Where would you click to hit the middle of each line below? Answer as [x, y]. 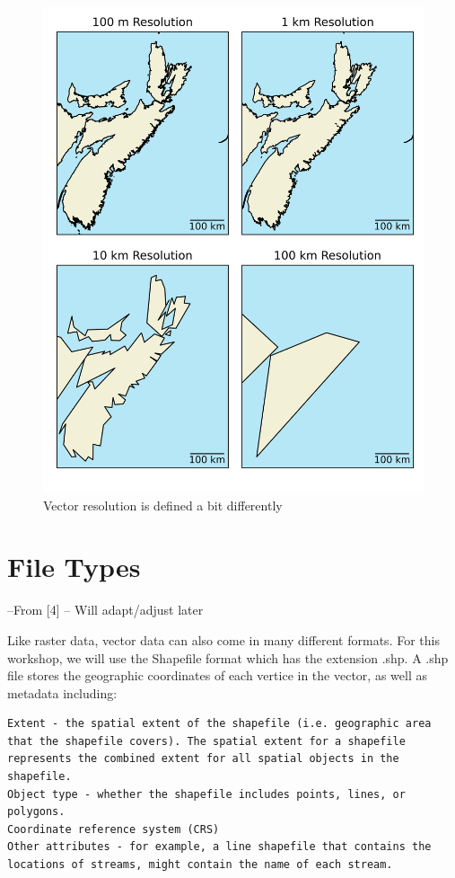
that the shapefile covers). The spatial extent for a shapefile [206, 741]
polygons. [36, 812]
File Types [74, 567]
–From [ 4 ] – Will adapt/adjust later [105, 610]
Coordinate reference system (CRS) [114, 829]
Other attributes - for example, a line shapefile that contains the [219, 847]
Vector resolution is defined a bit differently [163, 505]
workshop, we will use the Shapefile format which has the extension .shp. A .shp [228, 657]
